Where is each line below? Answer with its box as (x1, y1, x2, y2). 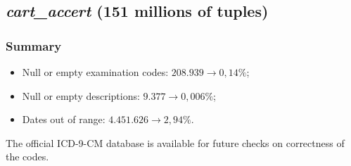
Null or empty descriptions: (22, 88, 140, 103)
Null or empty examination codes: (22, 65, 169, 79)
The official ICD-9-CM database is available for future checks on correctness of (6, 135, 345, 150)
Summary (6, 37, 62, 54)
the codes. (6, 149, 49, 164)
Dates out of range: (22, 112, 106, 127)
